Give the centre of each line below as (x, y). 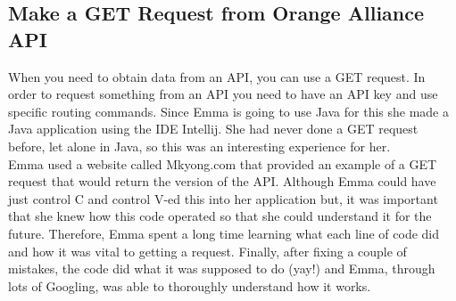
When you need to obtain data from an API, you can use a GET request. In (217, 76)
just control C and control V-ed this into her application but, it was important (223, 198)
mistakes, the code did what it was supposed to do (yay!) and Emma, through (222, 268)
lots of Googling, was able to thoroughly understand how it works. (190, 285)
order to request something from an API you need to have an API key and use (223, 94)
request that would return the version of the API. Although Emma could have (222, 181)
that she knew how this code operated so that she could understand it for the (220, 216)
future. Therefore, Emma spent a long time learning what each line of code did (224, 233)
